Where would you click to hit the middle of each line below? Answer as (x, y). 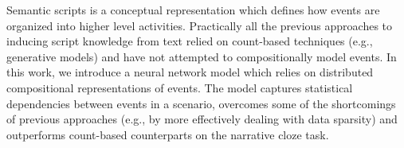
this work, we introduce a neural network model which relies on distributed (190, 72)
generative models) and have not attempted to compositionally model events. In (202, 56)
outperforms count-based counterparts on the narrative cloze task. (168, 134)
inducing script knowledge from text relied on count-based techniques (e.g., (190, 41)
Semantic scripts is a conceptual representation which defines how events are (193, 10)
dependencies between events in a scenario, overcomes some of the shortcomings (201, 103)
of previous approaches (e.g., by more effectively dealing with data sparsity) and (202, 119)
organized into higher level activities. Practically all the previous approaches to (200, 25)
